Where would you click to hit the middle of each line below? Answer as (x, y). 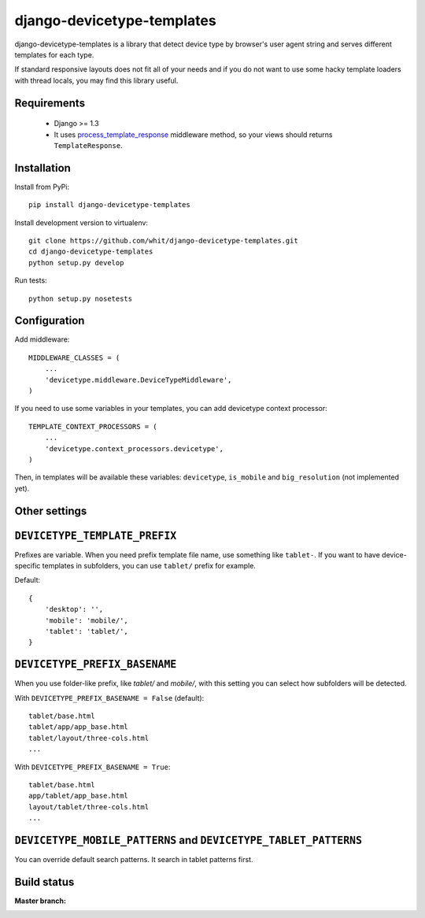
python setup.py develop (76, 263)
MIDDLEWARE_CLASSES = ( (74, 357)
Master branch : (41, 901)
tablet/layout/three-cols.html (89, 738)
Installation (42, 168)
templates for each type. (54, 54)
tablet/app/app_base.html (79, 727)
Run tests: (31, 280)
